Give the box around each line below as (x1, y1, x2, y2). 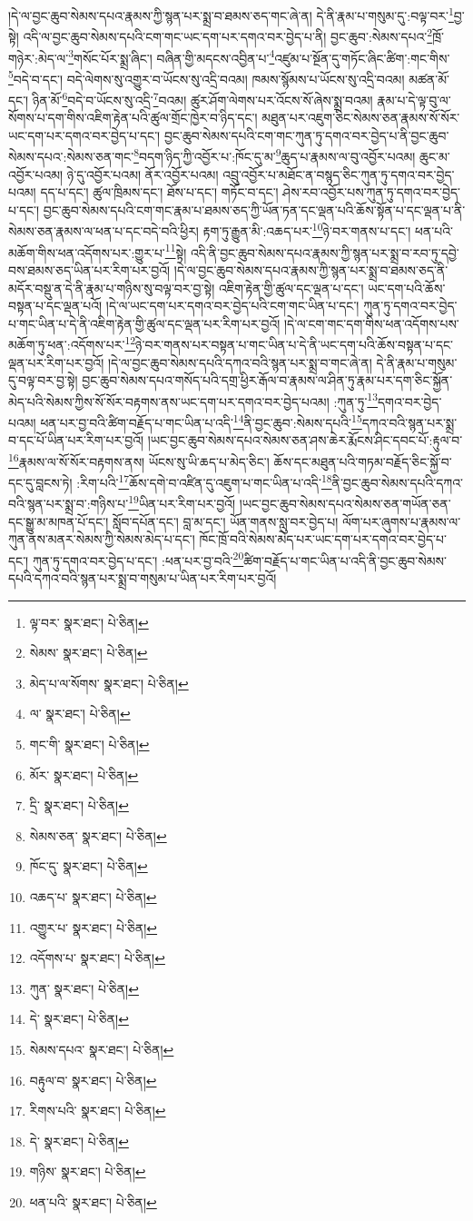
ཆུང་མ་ (419, 147, 450, 166)
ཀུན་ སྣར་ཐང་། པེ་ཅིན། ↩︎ (29, 978, 139, 998)
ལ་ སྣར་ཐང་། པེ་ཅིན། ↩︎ (29, 704, 131, 723)
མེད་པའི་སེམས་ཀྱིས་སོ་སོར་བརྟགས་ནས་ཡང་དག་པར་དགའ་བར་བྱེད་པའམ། (8, 392, 330, 411)
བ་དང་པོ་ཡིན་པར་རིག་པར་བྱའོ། (8, 431, 144, 450)
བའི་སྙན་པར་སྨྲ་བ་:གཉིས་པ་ (8, 494, 129, 513)
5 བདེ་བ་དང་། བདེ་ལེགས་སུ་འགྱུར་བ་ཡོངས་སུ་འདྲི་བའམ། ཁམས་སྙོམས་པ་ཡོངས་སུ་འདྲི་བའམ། (8, 66, 405, 88)
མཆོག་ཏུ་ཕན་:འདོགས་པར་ (8, 335, 125, 353)
